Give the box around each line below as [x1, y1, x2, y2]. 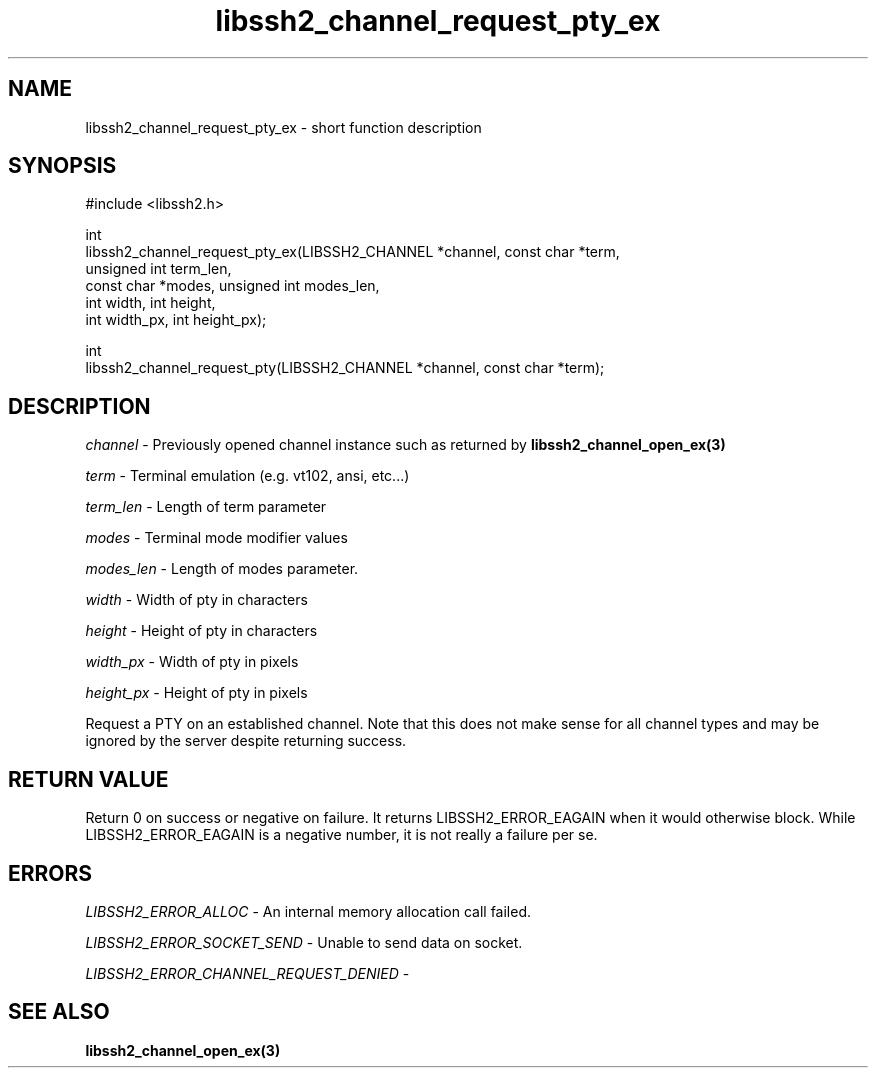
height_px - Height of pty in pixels [85, 684, 308, 702]
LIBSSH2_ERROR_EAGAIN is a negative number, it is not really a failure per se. [85, 826, 598, 844]
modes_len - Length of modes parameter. [85, 560, 359, 578]
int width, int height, [85, 294, 216, 312]
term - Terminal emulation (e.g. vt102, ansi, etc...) [85, 467, 410, 485]
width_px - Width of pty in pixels [85, 653, 299, 671]
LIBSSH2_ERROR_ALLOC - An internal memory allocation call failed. [85, 902, 532, 920]
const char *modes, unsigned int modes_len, [85, 277, 380, 295]
